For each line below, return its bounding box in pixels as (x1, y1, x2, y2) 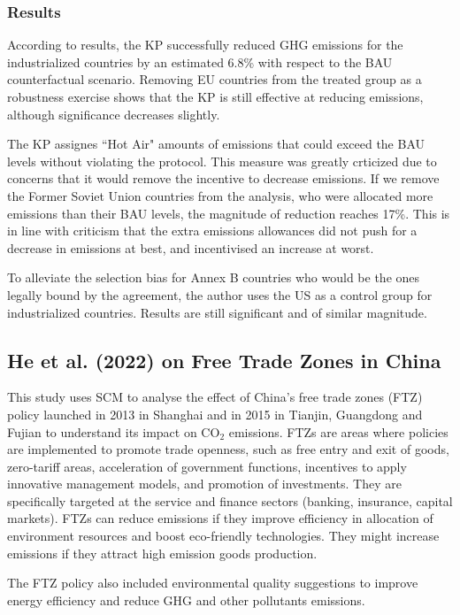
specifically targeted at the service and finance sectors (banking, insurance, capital (7, 491, 453, 510)
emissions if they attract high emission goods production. (7, 543, 318, 562)
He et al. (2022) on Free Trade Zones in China (7, 346, 441, 373)
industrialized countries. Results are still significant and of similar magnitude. (7, 303, 427, 321)
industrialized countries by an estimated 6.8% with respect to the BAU (7, 52, 393, 71)
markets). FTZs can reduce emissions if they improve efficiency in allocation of (7, 509, 433, 527)
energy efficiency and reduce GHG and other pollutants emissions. (7, 590, 365, 609)
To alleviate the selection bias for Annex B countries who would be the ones (7, 268, 420, 287)
